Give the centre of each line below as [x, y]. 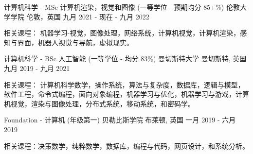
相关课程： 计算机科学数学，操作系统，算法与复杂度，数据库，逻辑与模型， [124, 84]
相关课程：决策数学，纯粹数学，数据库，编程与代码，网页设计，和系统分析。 [126, 145]
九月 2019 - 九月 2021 [37, 68]
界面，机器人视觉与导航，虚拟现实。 [75, 42]
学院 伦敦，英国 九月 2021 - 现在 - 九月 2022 [80, 16]
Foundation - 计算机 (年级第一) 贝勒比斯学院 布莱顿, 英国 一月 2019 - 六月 [120, 120]
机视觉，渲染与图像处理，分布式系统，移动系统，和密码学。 [99, 103]
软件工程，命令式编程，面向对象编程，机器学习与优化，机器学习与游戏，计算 [126, 94]
